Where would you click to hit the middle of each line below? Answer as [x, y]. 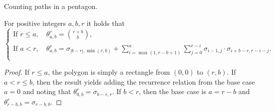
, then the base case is [172, 91]
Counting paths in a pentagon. [51, 6]
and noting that [47, 91]
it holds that [106, 23]
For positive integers [35, 23]
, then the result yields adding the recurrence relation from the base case [144, 81]
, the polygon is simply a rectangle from [109, 72]
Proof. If [17, 72]
